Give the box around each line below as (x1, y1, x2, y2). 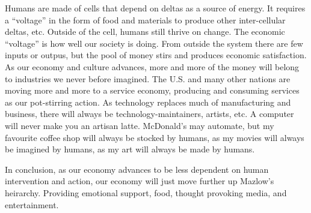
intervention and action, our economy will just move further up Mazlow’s (5, 175, 274, 187)
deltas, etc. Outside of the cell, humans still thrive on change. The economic (5, 25, 285, 38)
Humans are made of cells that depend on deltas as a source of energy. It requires (5, 2, 306, 14)
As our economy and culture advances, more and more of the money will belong (5, 60, 300, 73)
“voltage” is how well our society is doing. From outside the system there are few (5, 37, 303, 49)
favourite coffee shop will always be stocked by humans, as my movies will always (5, 131, 304, 143)
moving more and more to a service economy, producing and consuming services (5, 84, 300, 97)
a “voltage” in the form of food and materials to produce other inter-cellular (5, 13, 286, 26)
